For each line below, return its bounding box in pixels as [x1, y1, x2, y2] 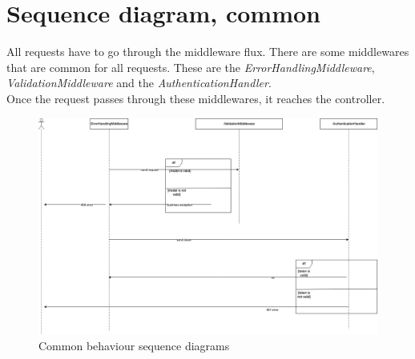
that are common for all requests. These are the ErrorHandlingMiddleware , [6, 58, 375, 75]
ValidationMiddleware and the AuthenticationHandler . [6, 74, 272, 91]
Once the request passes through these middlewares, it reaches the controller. [6, 90, 385, 106]
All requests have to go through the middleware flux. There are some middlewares [6, 43, 409, 60]
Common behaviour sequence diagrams [38, 337, 230, 353]
